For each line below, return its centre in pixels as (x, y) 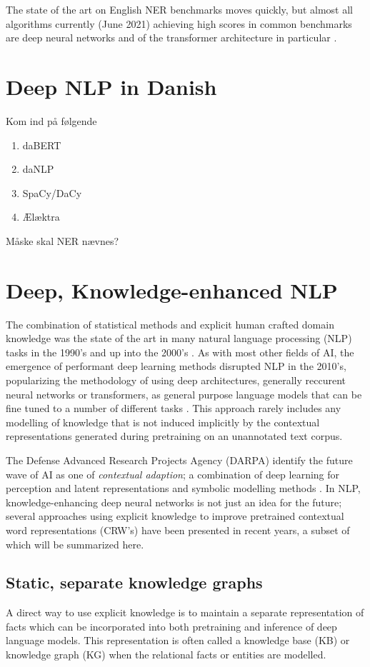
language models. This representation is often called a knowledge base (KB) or (178, 640)
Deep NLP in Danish (111, 86)
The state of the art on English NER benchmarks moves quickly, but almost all (179, 9)
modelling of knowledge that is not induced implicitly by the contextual (163, 422)
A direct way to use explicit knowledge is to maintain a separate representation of (185, 612)
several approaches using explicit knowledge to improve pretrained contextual (175, 516)
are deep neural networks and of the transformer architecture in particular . (171, 37)
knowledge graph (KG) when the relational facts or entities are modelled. (166, 655)
